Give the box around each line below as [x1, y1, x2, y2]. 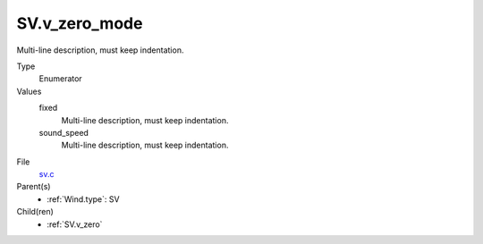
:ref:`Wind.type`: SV [47, 193, 120, 205]
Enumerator [38, 73, 82, 84]
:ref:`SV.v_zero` [47, 219, 103, 230]
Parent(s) [16, 181, 51, 192]
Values [16, 86, 42, 97]
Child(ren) [16, 206, 54, 217]
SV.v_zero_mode [16, 13, 143, 33]
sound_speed [38, 127, 89, 138]
